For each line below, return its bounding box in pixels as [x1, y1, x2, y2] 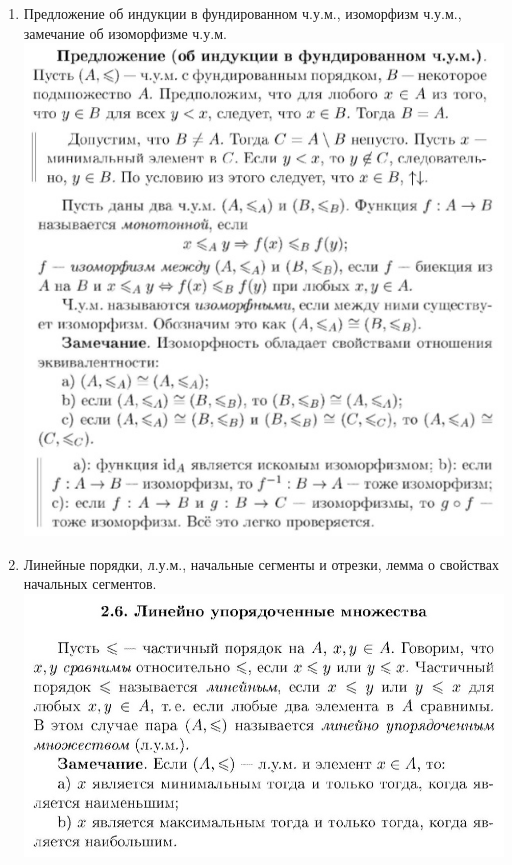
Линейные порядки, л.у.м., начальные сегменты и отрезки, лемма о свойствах [23, 553, 499, 574]
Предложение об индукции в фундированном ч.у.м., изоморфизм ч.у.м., [23, 3, 462, 23]
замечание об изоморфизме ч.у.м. [23, 22, 227, 43]
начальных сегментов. [23, 573, 157, 594]
